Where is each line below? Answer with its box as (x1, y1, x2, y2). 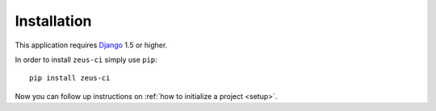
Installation (15, 12, 92, 30)
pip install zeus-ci (29, 73, 111, 83)
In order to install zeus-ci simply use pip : (15, 55, 157, 64)
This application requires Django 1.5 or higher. (15, 40, 168, 50)
